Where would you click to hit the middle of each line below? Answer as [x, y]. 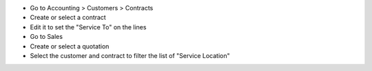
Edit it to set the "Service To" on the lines [88, 27]
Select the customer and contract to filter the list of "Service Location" [130, 55]
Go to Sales [46, 37]
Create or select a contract [68, 18]
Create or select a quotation [70, 46]
